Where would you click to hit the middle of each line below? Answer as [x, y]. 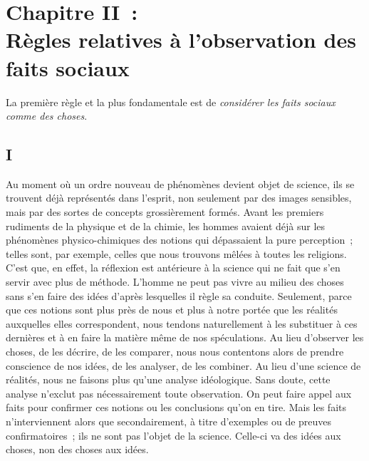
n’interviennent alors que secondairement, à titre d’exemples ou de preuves [169, 421]
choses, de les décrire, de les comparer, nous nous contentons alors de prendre [175, 352]
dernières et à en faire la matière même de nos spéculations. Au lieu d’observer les [185, 337]
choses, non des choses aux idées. [77, 449]
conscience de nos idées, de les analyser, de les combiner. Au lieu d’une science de [183, 365]
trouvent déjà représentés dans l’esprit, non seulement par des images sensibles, [179, 198]
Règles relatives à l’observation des [181, 40]
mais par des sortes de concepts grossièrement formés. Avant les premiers [165, 212]
